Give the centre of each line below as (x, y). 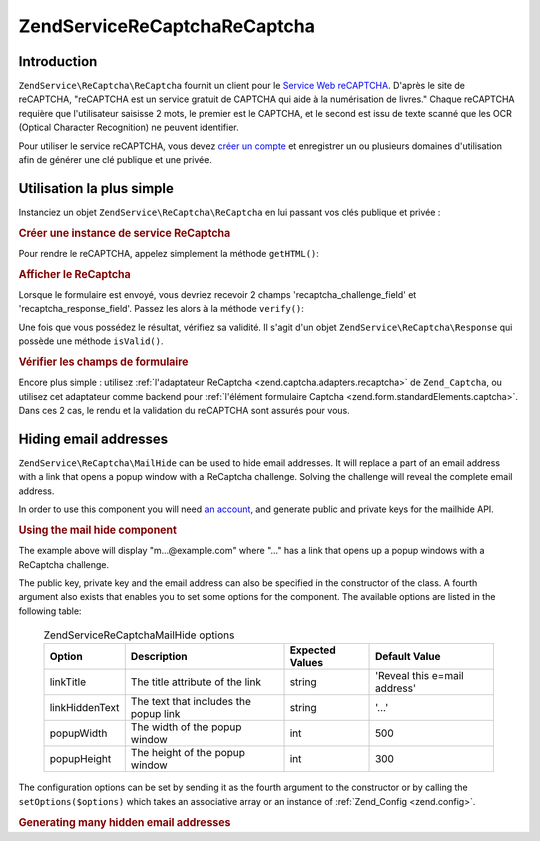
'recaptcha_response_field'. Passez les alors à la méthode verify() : (161, 309)
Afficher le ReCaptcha (74, 274)
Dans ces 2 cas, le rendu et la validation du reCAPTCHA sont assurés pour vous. (184, 411)
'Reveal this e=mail (419, 676)
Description (159, 657)
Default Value (408, 657)
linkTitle (68, 682)
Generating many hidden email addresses (124, 822)
